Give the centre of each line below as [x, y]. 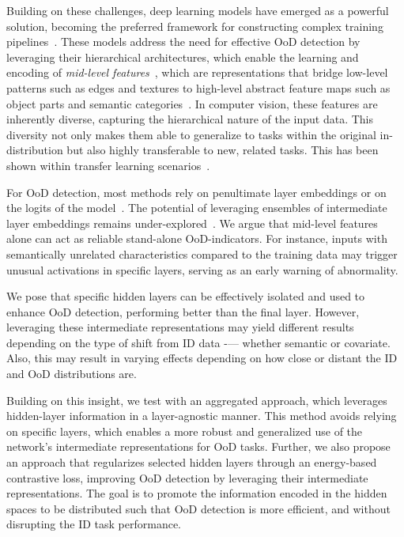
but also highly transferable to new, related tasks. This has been [223, 150]
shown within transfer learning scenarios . [108, 165]
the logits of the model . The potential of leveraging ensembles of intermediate [197, 208]
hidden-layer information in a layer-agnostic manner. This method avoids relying [202, 416]
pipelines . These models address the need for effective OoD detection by [183, 42]
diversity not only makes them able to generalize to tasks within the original [191, 134]
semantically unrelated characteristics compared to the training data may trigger [202, 253]
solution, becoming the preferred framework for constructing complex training [195, 26]
